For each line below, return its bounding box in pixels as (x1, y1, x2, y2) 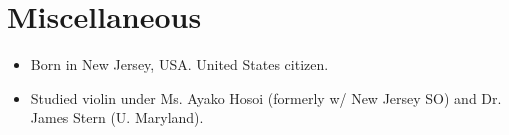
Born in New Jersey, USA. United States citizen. (30, 54, 329, 75)
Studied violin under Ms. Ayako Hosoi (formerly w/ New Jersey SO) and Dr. (30, 87, 502, 108)
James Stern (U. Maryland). (30, 107, 204, 128)
